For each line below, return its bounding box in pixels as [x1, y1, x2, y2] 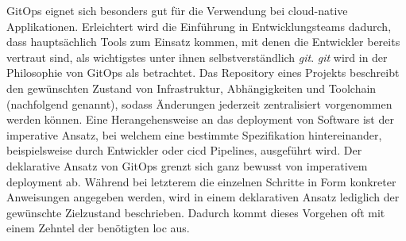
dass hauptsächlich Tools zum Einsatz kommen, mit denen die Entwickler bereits [6, 33, 400, 50]
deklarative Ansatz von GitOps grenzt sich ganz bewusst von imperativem [6, 157, 368, 174]
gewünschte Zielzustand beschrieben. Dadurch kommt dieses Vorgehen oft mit [6, 204, 385, 220]
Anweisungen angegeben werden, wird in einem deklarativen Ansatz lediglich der [6, 189, 400, 205]
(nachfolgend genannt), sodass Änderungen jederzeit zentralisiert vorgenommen [6, 95, 392, 112]
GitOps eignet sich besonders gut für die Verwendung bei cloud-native [6, 2, 348, 18]
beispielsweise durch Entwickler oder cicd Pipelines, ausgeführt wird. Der [6, 142, 362, 159]
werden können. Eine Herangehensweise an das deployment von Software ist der [6, 111, 394, 128]
